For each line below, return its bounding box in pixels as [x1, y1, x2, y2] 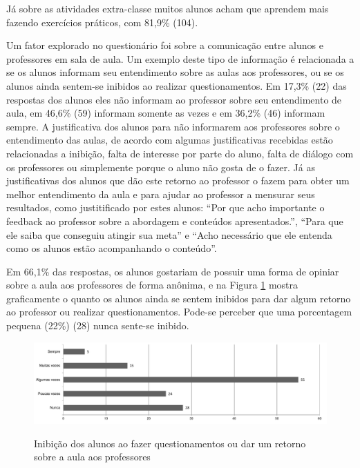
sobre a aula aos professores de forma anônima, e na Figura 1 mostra [6, 277, 299, 292]
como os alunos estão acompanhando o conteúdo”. [6, 241, 217, 255]
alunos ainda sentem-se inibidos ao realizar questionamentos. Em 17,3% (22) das [6, 78, 347, 92]
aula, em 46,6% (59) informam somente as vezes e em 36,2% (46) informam [6, 106, 325, 120]
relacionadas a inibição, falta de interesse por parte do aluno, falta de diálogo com [6, 146, 354, 160]
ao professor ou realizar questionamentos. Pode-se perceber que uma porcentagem [6, 304, 352, 319]
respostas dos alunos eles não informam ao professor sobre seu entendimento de [6, 92, 342, 106]
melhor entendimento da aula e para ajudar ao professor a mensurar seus [6, 186, 315, 201]
